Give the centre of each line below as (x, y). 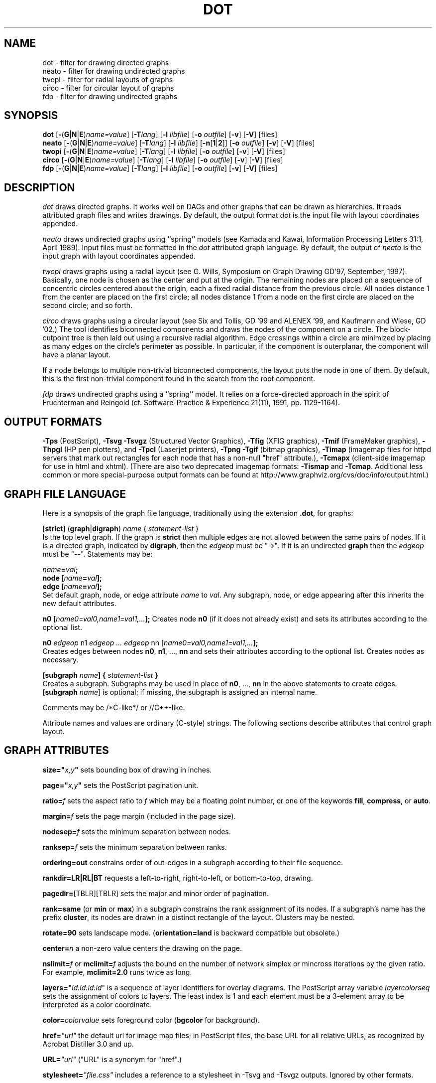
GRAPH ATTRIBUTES (56, 751)
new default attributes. (79, 603)
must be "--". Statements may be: (98, 554)
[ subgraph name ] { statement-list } (100, 675)
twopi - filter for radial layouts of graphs (108, 79)
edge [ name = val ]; (72, 586)
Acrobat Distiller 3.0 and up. (88, 1044)
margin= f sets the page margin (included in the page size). (139, 816)
